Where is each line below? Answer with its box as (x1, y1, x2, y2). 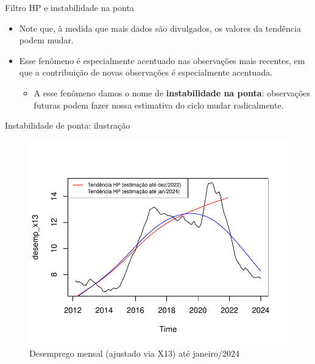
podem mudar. (19, 34, 74, 46)
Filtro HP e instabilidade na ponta (5, 1, 135, 13)
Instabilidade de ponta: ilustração (5, 119, 130, 132)
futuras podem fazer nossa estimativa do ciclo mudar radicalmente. (34, 98, 284, 111)
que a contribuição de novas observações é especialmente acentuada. (19, 66, 273, 79)
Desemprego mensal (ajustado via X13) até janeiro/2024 (29, 346, 240, 359)
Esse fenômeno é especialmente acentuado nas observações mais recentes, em (19, 54, 305, 66)
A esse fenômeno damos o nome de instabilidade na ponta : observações (34, 86, 311, 99)
